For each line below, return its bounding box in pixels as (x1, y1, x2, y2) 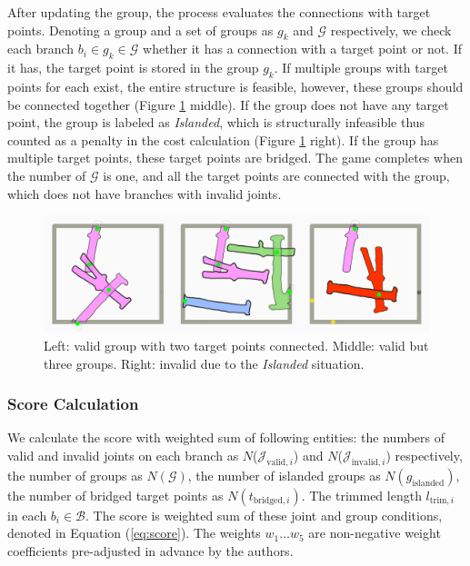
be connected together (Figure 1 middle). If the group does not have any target (7, 94, 449, 114)
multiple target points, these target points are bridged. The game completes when (7, 148, 463, 167)
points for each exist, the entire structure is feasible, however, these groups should (7, 76, 464, 95)
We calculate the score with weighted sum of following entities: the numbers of (7, 428, 445, 447)
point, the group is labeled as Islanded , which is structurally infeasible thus (7, 113, 425, 132)
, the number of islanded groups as (187, 465, 381, 484)
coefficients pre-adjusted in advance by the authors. (7, 541, 294, 560)
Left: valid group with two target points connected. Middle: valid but (44, 335, 429, 354)
